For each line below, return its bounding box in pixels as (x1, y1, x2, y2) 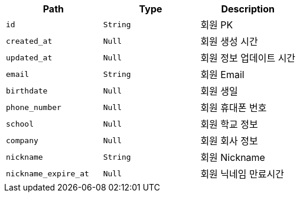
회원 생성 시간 (200, 35, 258, 47)
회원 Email (200, 69, 244, 80)
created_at (6, 36, 53, 46)
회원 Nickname (200, 151, 265, 163)
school (6, 119, 34, 128)
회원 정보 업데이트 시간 (200, 52, 296, 64)
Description (221, 3, 275, 15)
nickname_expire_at (6, 169, 89, 178)
